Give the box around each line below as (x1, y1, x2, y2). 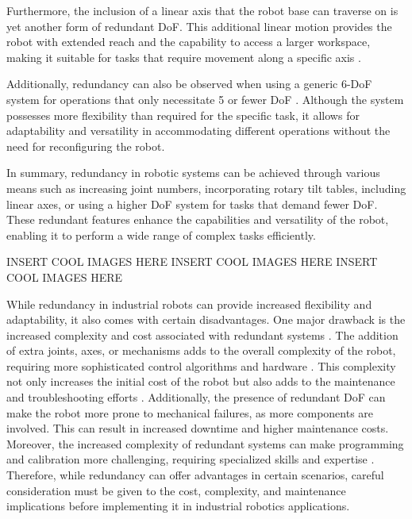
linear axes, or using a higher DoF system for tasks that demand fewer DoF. (6, 195, 378, 212)
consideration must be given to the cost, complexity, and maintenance (6, 482, 346, 498)
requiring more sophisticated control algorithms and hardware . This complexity (6, 357, 396, 374)
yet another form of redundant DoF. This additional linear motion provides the (6, 17, 392, 34)
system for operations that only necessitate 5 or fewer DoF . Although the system (6, 90, 404, 107)
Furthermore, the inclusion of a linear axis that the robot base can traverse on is (6, 2, 399, 18)
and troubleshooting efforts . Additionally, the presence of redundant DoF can (6, 389, 386, 406)
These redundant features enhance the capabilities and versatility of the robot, (6, 211, 389, 228)
